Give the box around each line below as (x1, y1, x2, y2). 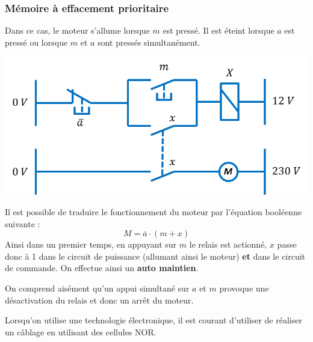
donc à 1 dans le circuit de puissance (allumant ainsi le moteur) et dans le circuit (5, 249, 306, 262)
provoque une (219, 281, 269, 294)
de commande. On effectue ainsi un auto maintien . (5, 261, 199, 274)
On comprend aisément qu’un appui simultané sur (5, 281, 190, 294)
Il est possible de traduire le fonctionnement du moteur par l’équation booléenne (5, 206, 302, 218)
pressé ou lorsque (5, 35, 68, 48)
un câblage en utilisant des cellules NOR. (5, 325, 156, 338)
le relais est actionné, (189, 238, 267, 251)
